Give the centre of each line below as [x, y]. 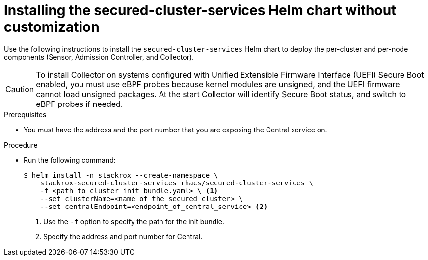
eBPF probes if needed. [80, 104]
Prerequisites [25, 114]
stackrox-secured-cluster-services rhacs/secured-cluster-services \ [177, 183]
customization [52, 27]
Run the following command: [70, 160]
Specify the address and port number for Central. [123, 236]
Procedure [21, 145]
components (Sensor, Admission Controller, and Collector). [99, 57]
